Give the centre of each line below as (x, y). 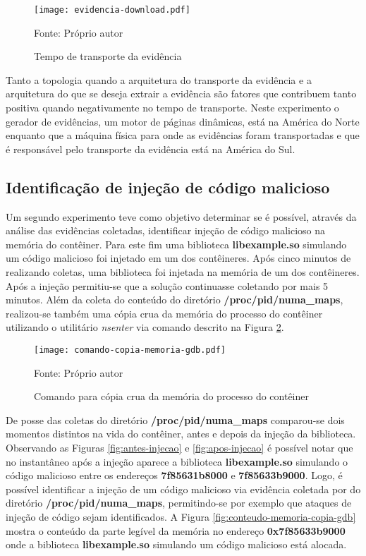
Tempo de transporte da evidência (108, 56)
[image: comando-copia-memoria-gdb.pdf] (130, 350)
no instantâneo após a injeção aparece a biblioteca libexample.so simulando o (177, 461)
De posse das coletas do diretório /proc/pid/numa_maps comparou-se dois (175, 419)
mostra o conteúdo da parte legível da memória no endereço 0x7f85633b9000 (176, 530)
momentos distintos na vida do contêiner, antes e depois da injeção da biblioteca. (181, 434)
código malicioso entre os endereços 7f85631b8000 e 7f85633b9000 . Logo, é (174, 475)
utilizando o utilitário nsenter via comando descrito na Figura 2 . (145, 327)
